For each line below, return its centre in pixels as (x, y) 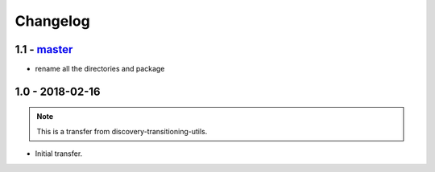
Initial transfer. (59, 154)
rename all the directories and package (100, 69)
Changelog (52, 21)
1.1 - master (44, 49)
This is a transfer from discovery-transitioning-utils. (122, 131)
